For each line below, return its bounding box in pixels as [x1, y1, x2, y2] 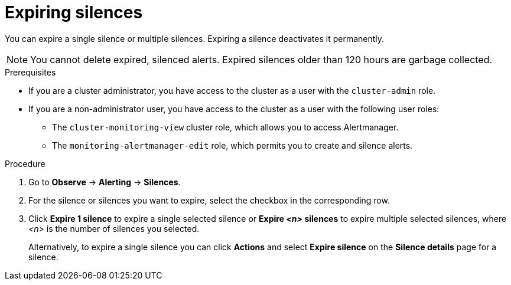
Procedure [5, 158, 45, 169]
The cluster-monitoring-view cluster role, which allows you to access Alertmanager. [52, 122, 399, 132]
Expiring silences [5, 2, 143, 22]
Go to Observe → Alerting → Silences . [28, 176, 181, 187]
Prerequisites [5, 67, 56, 77]
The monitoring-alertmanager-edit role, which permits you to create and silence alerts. [52, 140, 413, 150]
